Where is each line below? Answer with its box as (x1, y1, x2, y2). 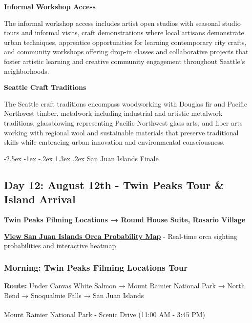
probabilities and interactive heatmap (4, 240, 116, 251)
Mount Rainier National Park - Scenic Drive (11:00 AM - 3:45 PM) (4, 309, 205, 319)
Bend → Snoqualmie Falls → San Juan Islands (4, 290, 144, 300)
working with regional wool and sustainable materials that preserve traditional (4, 127, 239, 137)
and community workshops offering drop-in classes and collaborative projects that (4, 46, 249, 57)
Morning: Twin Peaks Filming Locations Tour (4, 261, 188, 273)
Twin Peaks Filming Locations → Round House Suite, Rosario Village (4, 214, 246, 224)
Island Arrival (4, 192, 76, 207)
